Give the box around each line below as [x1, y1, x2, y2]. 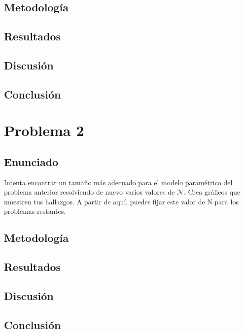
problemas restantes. [4, 206, 66, 216]
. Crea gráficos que [183, 187, 241, 197]
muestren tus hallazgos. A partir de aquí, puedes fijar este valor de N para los [4, 196, 239, 206]
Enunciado [4, 154, 59, 169]
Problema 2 [4, 120, 84, 140]
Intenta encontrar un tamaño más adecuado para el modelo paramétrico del [4, 177, 233, 187]
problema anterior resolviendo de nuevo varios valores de [4, 187, 175, 197]
